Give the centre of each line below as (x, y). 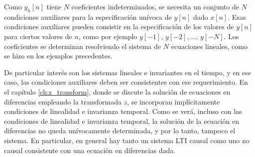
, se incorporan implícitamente (174, 101)
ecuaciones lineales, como (209, 46)
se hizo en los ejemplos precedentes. (58, 56)
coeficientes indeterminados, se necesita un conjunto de (155, 6)
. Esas (237, 17)
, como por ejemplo (108, 36)
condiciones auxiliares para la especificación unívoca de (88, 17)
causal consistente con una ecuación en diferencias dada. (90, 150)
